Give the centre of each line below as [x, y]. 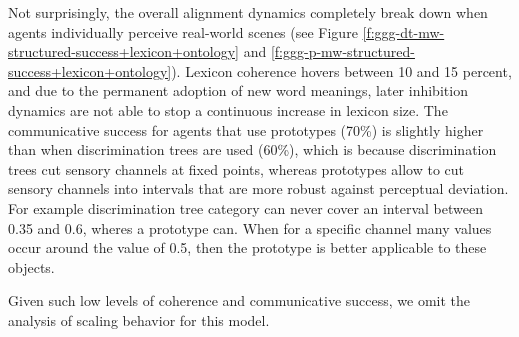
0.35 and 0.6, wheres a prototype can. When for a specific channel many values [250, 227]
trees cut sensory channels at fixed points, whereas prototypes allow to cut [236, 168]
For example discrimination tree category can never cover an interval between [245, 207]
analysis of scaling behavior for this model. [139, 319]
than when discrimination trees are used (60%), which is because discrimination [252, 149]
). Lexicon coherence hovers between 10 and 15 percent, [341, 70]
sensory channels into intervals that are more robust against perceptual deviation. [258, 188]
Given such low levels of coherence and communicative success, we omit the [239, 300]
